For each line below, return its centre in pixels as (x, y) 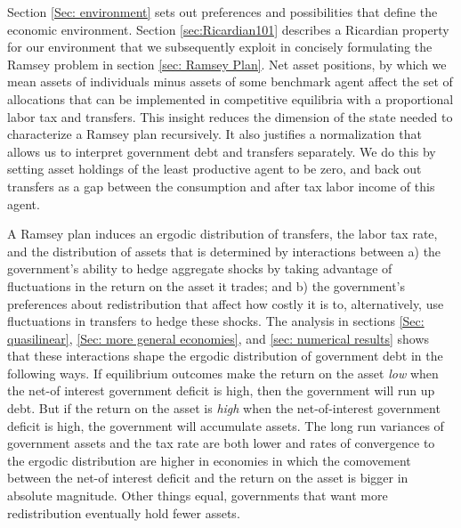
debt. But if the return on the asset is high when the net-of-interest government (224, 408)
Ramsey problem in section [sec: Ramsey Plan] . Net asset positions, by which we (227, 64)
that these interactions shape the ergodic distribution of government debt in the (225, 356)
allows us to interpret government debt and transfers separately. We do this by (222, 151)
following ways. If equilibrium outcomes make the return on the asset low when (223, 373)
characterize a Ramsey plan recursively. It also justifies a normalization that (214, 134)
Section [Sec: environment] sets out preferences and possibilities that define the (222, 12)
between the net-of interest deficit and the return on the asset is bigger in (208, 478)
